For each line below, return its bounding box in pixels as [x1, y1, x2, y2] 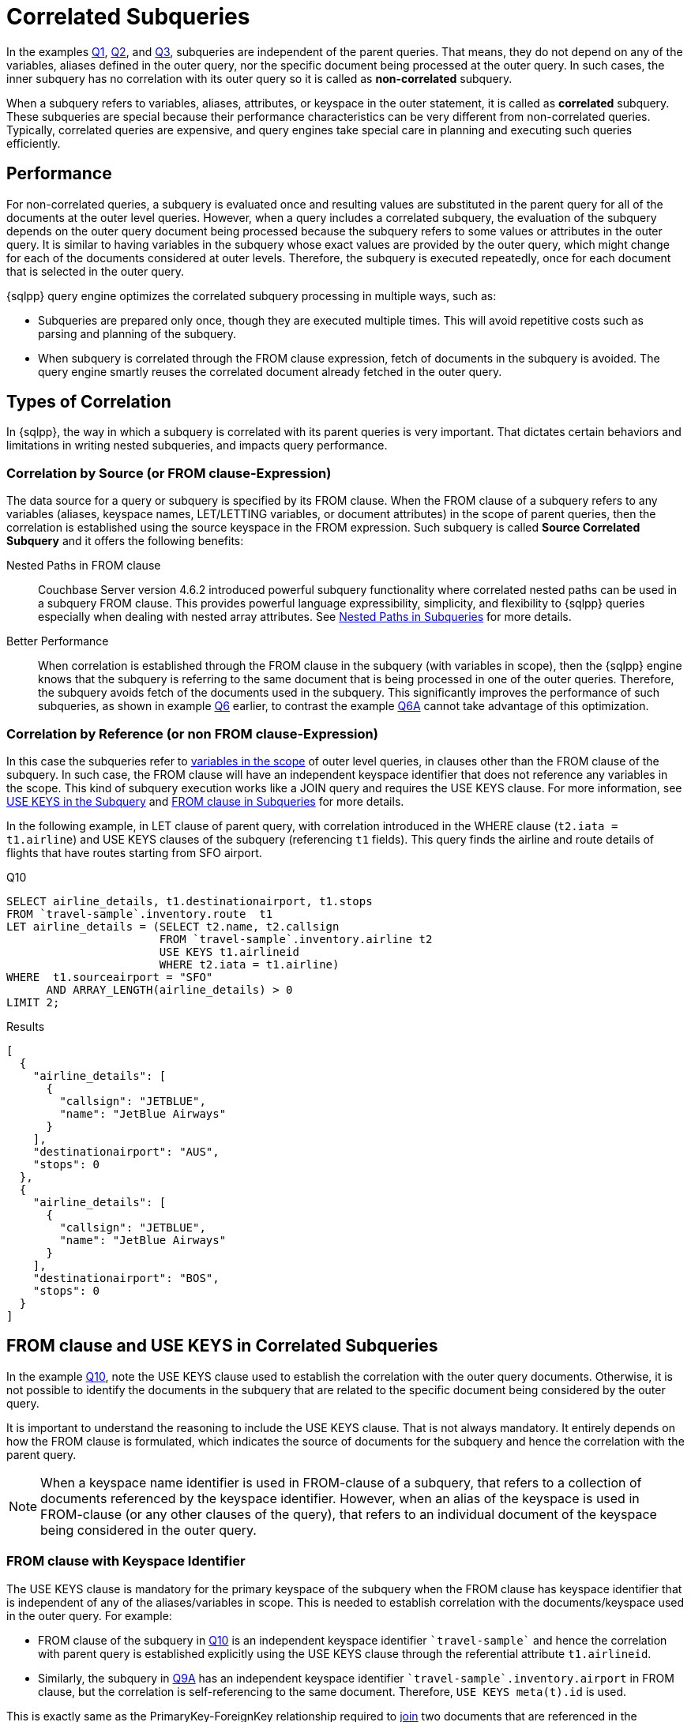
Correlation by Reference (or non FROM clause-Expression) [6, 725, 378, 742]
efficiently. [6, 136, 61, 150]
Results [6, 1019, 45, 1033]
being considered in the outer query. [40, 1521, 257, 1538]
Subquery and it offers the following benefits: [6, 534, 244, 548]
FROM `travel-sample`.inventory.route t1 [6, 907, 273, 920]
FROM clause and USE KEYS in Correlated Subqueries [6, 1336, 438, 1356]
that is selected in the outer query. [6, 264, 185, 278]
